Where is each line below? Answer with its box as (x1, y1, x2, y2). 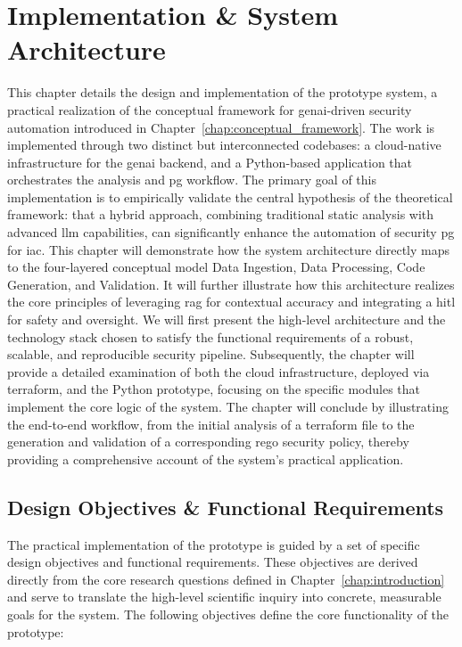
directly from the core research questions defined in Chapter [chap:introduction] (7, 569, 445, 588)
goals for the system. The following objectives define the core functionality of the (7, 604, 450, 623)
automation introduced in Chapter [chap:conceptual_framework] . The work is (7, 118, 435, 136)
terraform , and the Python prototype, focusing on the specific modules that (7, 380, 421, 398)
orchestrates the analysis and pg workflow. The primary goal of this (7, 170, 376, 189)
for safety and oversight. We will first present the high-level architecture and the (7, 310, 446, 329)
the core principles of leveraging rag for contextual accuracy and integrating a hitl (7, 292, 456, 311)
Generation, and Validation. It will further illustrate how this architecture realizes (7, 274, 455, 293)
